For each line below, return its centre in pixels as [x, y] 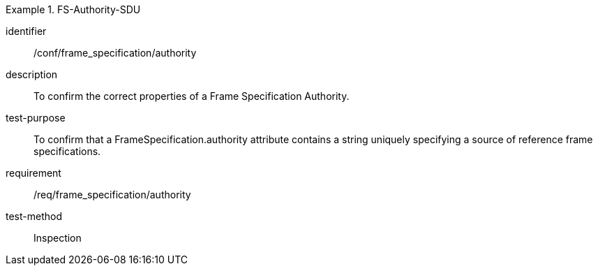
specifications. [67, 151]
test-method [34, 216]
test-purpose [36, 118]
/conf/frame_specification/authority [115, 53]
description [32, 74]
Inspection [58, 238]
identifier [26, 31]
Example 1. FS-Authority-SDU [73, 9]
